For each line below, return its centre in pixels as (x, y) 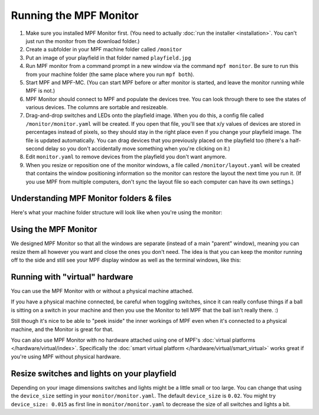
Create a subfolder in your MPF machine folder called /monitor (104, 50)
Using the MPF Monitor (54, 229)
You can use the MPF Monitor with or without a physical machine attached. (102, 291)
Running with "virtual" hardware (72, 277)
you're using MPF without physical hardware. (66, 357)
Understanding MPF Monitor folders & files (91, 199)
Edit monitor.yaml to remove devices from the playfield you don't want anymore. (126, 157)
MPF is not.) (40, 91)
